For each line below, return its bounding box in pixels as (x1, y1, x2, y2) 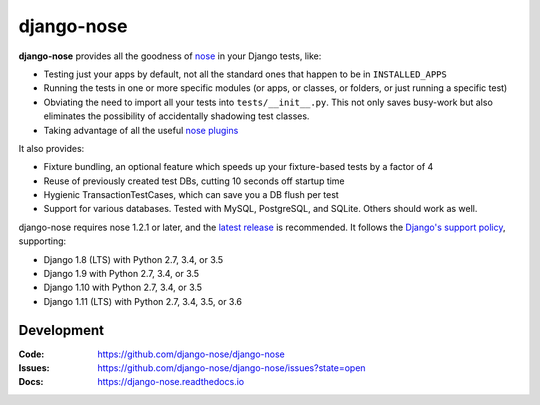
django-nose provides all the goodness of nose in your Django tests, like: (18, 50, 322, 62)
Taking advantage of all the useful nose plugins (43, 124, 239, 136)
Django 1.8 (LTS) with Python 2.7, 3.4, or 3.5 (43, 253, 224, 265)
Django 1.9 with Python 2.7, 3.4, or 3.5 (43, 268, 200, 280)
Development (18, 321, 105, 339)
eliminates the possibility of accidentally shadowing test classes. (43, 110, 310, 122)
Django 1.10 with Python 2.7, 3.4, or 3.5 (43, 281, 203, 294)
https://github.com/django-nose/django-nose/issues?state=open (97, 362, 366, 374)
